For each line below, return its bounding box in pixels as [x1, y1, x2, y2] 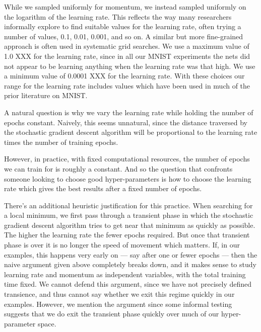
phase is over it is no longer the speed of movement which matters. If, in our [4, 239, 240, 250]
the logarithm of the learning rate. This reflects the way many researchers [4, 11, 232, 22]
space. [37, 318, 56, 328]
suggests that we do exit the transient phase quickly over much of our [4, 308, 219, 319]
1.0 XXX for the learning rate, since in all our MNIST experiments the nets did [4, 50, 250, 61]
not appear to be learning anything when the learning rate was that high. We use [4, 60, 255, 71]
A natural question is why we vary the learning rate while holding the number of [4, 107, 253, 117]
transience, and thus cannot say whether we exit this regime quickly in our [4, 289, 235, 299]
